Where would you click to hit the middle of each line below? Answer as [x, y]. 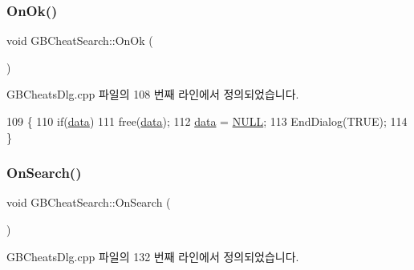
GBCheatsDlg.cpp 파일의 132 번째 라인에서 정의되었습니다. [153, 256]
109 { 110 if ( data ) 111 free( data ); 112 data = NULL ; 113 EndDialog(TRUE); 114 [207, 121]
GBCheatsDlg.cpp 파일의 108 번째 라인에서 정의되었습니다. [153, 94]
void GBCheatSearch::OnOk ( [80, 40]
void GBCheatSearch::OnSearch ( [89, 202]
